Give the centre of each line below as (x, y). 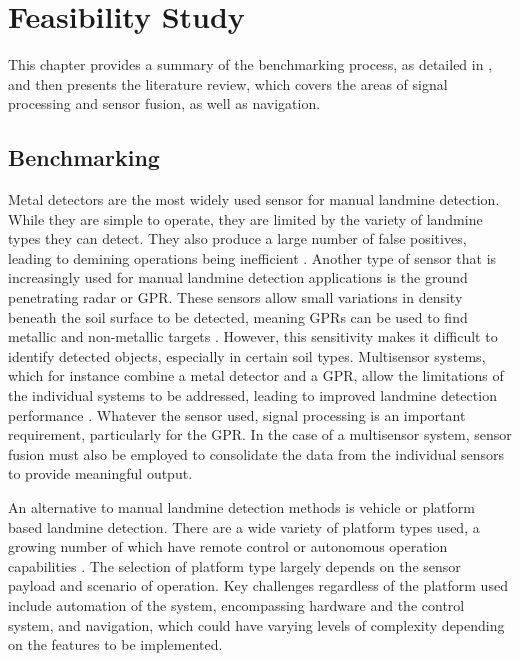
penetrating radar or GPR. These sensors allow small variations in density (235, 297)
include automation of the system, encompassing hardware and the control (236, 604)
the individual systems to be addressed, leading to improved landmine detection (252, 395)
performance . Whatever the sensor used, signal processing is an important (237, 414)
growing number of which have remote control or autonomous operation (228, 546)
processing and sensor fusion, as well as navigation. (164, 103)
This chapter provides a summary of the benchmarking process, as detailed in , (250, 64)
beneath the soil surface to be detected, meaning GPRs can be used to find (238, 316)
